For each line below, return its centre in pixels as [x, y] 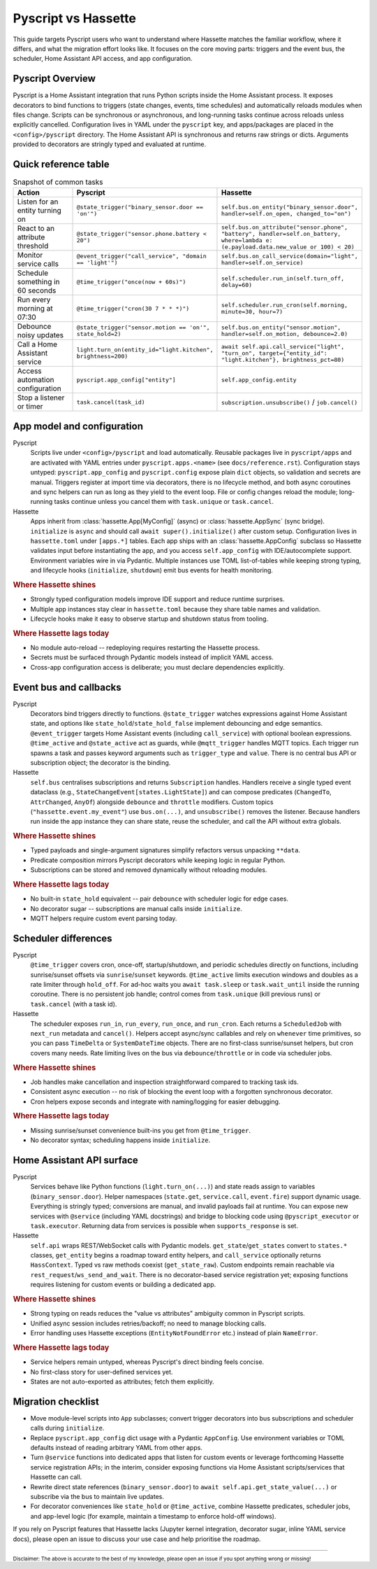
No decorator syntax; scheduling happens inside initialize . [120, 1140]
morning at [35, 309]
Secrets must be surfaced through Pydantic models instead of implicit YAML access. [152, 657]
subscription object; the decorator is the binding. [101, 762]
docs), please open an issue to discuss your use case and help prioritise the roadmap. [137, 1539]
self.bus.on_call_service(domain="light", [290, 256]
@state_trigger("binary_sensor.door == [140, 207]
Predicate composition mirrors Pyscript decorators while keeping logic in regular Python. [158, 860]
